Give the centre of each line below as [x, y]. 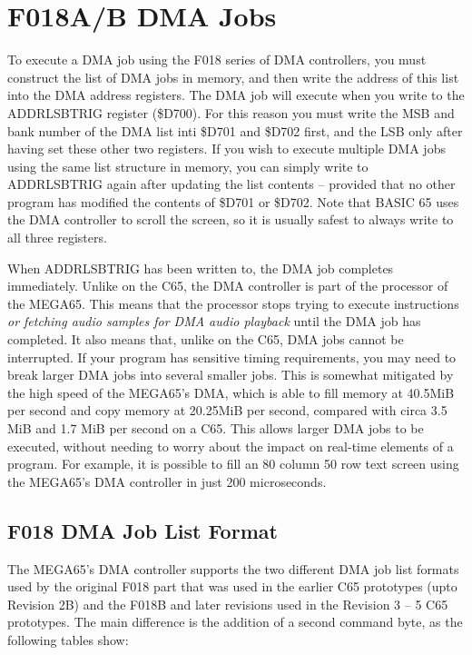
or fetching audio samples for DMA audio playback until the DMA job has [214, 321]
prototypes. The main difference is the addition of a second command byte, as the [235, 622]
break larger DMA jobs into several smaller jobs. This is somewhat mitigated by [231, 375]
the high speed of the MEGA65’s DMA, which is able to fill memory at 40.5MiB [231, 392]
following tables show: [68, 639]
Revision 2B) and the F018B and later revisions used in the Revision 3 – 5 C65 [228, 604]
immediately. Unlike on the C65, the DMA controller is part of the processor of [228, 286]
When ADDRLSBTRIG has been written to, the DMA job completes [201, 268]
